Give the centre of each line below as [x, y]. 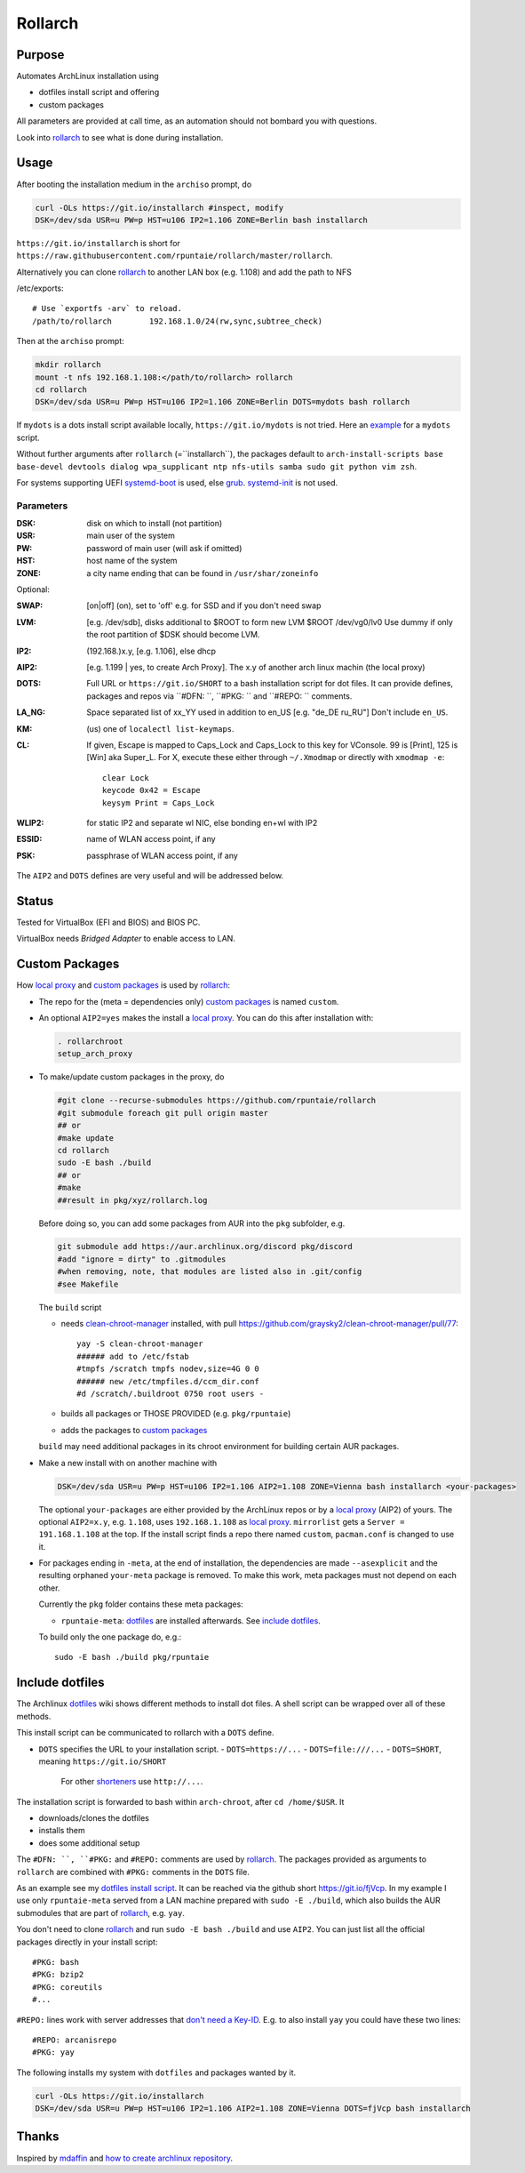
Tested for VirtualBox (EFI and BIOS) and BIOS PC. [108, 922]
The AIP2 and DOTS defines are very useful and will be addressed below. [150, 876]
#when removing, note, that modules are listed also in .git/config [210, 1272]
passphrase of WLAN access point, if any [163, 855]
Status [35, 901]
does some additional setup [89, 1843]
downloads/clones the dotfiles [94, 1818]
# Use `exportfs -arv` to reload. [107, 309]
